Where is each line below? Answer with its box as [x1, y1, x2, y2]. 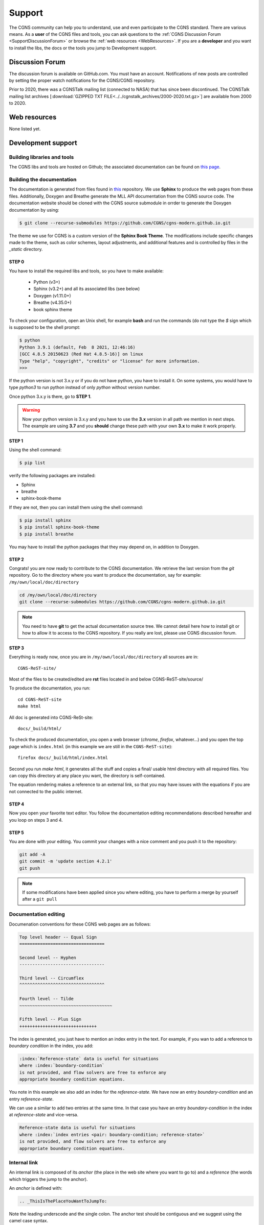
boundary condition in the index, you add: [9, 1043, 93, 1049]
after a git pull [22, 896, 57, 902]
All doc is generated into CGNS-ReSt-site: [9, 714, 93, 720]
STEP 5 [9, 830, 24, 835]
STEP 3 [9, 645, 24, 651]
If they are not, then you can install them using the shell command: [9, 504, 143, 510]
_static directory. [9, 246, 43, 252]
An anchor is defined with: [9, 1185, 63, 1191]
